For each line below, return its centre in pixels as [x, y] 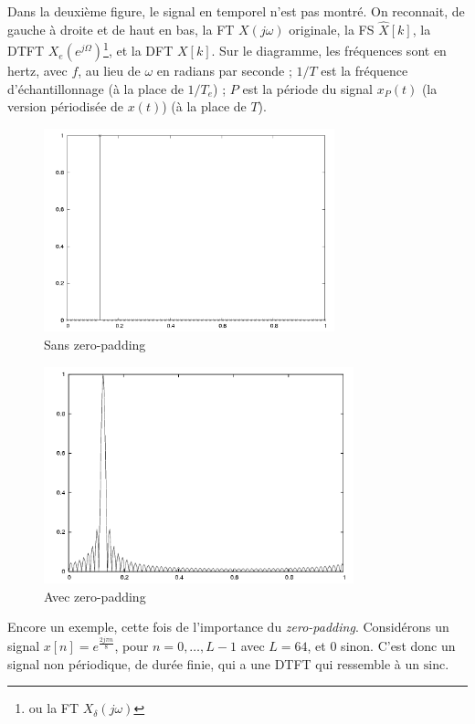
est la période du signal [307, 88]
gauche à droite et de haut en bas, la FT [121, 29]
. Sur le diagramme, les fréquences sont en [329, 51]
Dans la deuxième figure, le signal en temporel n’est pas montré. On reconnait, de [236, 11]
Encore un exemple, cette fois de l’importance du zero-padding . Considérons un [228, 627]
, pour [132, 645]
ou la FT [54, 708]
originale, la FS [332, 29]
